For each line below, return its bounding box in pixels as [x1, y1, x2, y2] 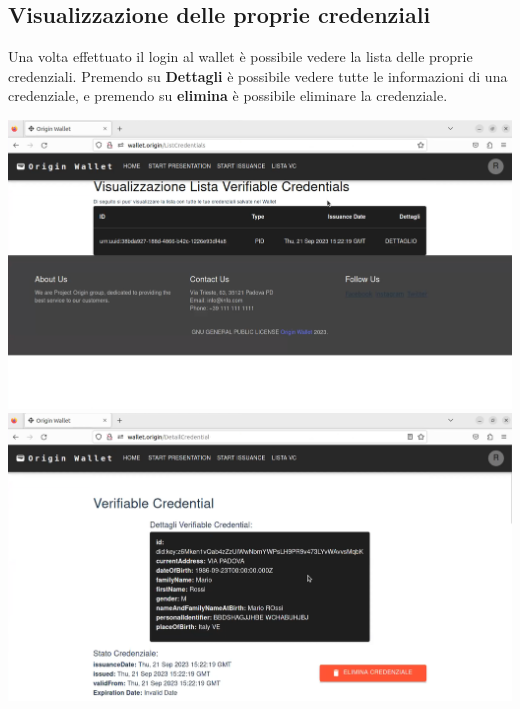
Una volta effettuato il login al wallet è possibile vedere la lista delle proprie [8, 46, 473, 67]
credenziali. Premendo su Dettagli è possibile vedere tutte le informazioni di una [8, 65, 508, 86]
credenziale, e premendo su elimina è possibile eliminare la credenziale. [8, 85, 448, 106]
